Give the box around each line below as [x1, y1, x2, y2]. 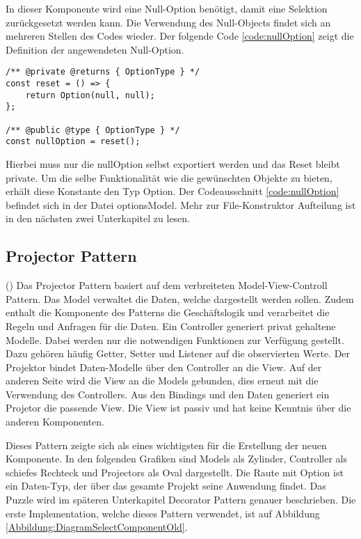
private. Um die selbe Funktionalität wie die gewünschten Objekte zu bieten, [6, 170, 332, 185]
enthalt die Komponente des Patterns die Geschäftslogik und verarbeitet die [6, 305, 330, 320]
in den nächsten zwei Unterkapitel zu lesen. [6, 211, 191, 226]
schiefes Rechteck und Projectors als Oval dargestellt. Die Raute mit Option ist [6, 464, 344, 479]
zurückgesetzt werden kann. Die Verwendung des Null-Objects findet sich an [6, 15, 331, 29]
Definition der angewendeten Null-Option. [6, 42, 184, 56]
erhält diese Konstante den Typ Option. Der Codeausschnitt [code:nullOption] [6, 184, 339, 198]
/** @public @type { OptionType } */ [6, 125, 180, 135]
